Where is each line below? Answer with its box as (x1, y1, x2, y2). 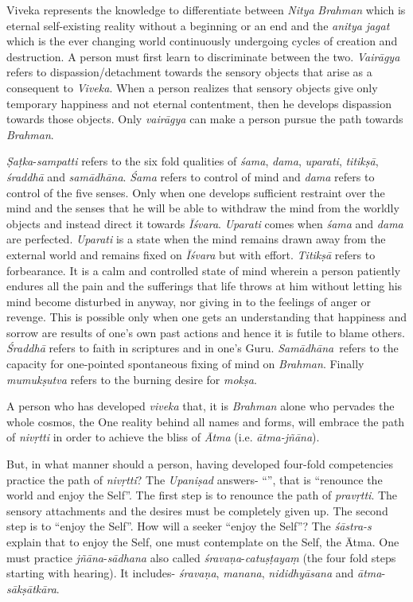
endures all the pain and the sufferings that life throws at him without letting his (6, 278, 403, 294)
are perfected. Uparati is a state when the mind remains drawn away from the (6, 231, 386, 247)
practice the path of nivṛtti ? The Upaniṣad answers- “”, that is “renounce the (6, 471, 383, 487)
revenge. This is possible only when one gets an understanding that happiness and (6, 309, 407, 325)
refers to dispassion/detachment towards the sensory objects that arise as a (6, 64, 372, 80)
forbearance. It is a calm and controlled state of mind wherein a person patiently (6, 262, 401, 278)
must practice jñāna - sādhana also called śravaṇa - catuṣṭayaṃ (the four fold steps (6, 549, 396, 565)
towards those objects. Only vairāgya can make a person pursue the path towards (6, 111, 403, 127)
